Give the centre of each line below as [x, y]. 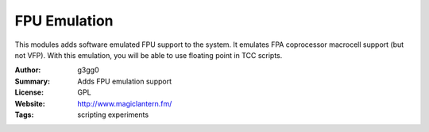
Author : [28, 70]
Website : [30, 103]
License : [29, 92]
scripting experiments [113, 115]
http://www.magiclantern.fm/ [125, 103]
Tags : [24, 115]
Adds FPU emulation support [125, 81]
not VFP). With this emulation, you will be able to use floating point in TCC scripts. [149, 55]
